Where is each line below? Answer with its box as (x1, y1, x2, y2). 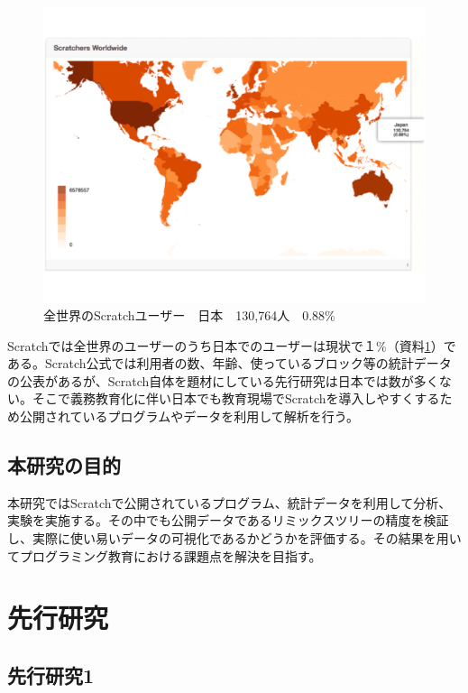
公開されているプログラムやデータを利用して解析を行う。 (19, 407, 359, 426)
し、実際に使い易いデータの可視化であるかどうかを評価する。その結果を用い (7, 529, 462, 548)
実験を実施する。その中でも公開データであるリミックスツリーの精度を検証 (7, 511, 449, 530)
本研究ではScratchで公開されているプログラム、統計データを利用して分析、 (7, 493, 452, 512)
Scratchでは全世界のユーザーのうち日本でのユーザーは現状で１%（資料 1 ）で (7, 336, 456, 355)
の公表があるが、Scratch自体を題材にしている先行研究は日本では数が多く (7, 371, 439, 390)
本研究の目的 (7, 451, 121, 479)
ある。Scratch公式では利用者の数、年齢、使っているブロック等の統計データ (7, 354, 452, 373)
